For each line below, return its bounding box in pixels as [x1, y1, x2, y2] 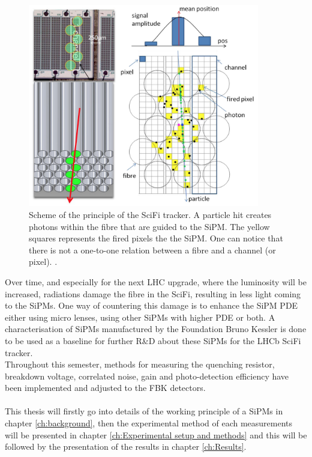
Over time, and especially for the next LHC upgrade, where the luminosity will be [5, 275, 307, 288]
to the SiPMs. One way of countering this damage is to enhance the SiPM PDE [5, 299, 298, 312]
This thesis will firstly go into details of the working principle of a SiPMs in [5, 405, 283, 417]
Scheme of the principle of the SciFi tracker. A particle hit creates [29, 208, 272, 220]
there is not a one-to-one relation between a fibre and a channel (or [29, 243, 276, 256]
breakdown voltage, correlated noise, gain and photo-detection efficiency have [5, 369, 289, 382]
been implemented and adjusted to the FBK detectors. [5, 381, 206, 394]
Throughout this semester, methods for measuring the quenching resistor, [5, 358, 275, 371]
